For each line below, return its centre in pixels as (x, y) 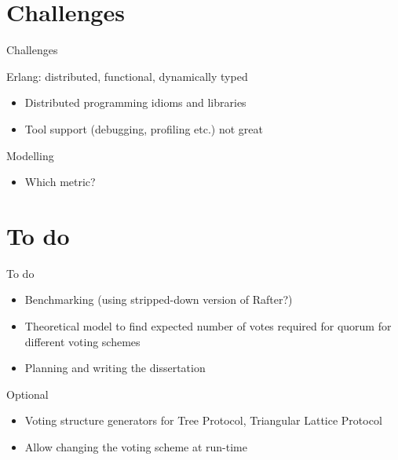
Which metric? (60, 182)
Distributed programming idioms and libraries (135, 102)
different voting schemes (82, 341)
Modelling (30, 155)
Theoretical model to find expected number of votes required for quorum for (208, 326)
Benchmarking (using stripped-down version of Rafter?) (159, 299)
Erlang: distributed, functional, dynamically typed (127, 76)
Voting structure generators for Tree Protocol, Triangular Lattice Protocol (203, 420)
